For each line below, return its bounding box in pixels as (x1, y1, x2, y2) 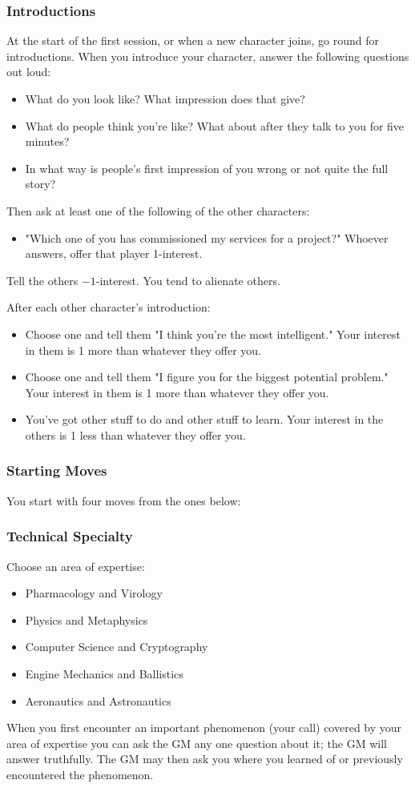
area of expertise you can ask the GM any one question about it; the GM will (6, 734, 387, 751)
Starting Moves (6, 460, 107, 480)
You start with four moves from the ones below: (6, 492, 241, 509)
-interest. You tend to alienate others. (95, 271, 280, 288)
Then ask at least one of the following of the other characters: (6, 202, 310, 219)
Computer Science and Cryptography (25, 638, 208, 655)
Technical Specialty (6, 526, 133, 546)
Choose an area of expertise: (6, 557, 145, 574)
